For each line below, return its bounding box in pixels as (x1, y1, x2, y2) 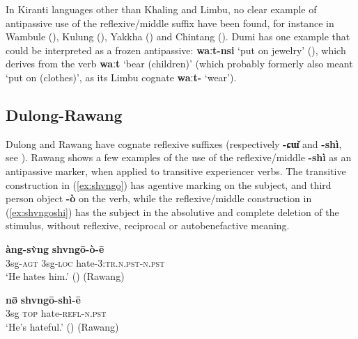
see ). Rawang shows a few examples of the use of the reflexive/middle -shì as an (6, 150, 352, 165)
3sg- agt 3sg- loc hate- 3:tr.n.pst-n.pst (6, 255, 165, 270)
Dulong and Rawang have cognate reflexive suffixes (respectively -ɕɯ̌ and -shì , (6, 136, 342, 151)
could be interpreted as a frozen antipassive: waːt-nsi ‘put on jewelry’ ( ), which (6, 42, 346, 57)
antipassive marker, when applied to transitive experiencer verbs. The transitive (6, 163, 346, 178)
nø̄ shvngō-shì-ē (6, 292, 81, 306)
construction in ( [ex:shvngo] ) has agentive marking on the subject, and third (6, 177, 332, 192)
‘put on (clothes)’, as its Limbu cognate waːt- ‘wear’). (6, 69, 237, 84)
